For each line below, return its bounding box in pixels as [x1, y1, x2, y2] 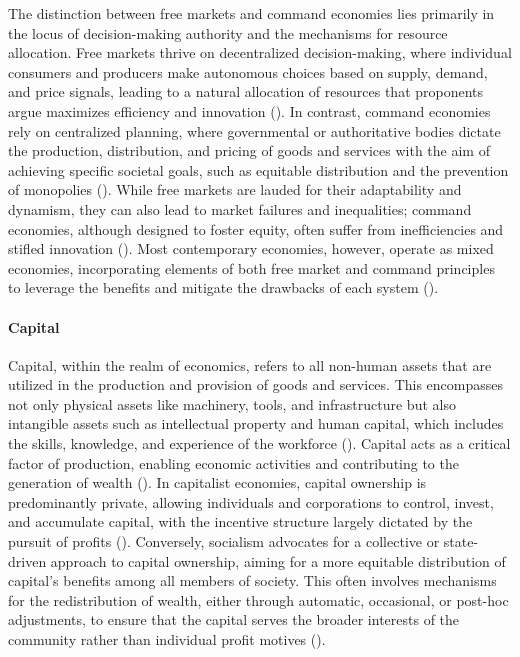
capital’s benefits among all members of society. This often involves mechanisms [8, 570, 497, 591]
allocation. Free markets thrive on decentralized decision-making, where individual [8, 42, 512, 63]
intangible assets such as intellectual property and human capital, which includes [8, 413, 504, 434]
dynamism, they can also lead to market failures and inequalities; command [8, 198, 472, 219]
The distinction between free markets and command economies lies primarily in [8, 3, 495, 23]
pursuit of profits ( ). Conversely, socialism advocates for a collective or [8, 531, 440, 552]
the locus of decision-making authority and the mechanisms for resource [8, 22, 448, 43]
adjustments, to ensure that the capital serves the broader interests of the [8, 609, 460, 630]
